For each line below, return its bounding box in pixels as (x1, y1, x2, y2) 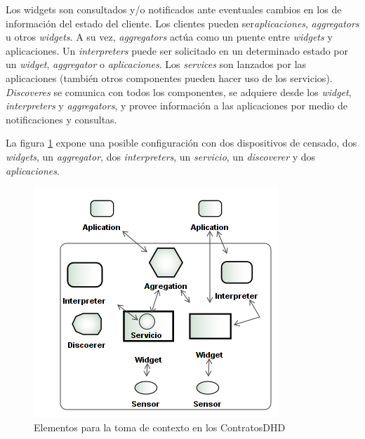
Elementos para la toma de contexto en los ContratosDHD (34, 419, 286, 434)
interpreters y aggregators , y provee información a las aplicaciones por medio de (6, 98, 347, 113)
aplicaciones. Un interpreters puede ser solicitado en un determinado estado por (6, 43, 348, 58)
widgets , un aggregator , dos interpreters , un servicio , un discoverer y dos (6, 149, 316, 163)
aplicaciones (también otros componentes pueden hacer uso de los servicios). (6, 70, 333, 85)
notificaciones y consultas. (6, 112, 117, 126)
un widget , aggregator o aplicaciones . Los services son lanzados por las (6, 57, 307, 72)
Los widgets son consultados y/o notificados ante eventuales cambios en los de (6, 2, 342, 16)
